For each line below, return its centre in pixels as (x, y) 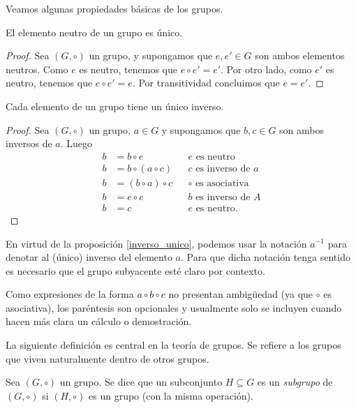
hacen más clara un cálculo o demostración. (99, 321)
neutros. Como (37, 69)
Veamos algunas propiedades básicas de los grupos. (114, 8)
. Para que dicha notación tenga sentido (266, 257)
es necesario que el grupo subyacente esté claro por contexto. (135, 270)
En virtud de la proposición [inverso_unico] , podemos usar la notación (156, 243)
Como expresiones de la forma (70, 294)
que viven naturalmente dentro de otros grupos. (107, 358)
